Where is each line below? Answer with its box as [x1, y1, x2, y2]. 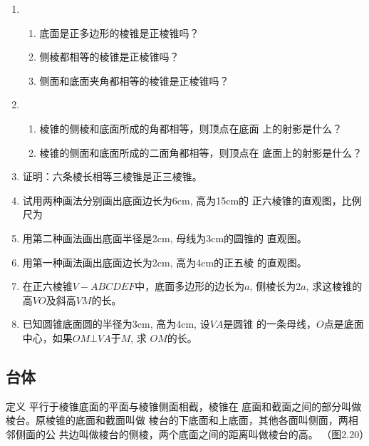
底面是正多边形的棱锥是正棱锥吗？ [39, 25, 199, 40]
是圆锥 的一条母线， [223, 316, 317, 331]
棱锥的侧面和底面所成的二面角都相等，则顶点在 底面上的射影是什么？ [39, 145, 363, 160]
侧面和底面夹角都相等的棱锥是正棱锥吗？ [39, 73, 229, 88]
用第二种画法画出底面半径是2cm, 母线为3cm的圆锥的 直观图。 [22, 230, 307, 245]
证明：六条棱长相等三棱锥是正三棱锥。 [22, 169, 202, 184]
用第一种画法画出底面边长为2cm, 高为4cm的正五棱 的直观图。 [22, 254, 307, 269]
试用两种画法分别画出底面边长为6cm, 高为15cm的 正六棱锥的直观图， [22, 192, 342, 207]
